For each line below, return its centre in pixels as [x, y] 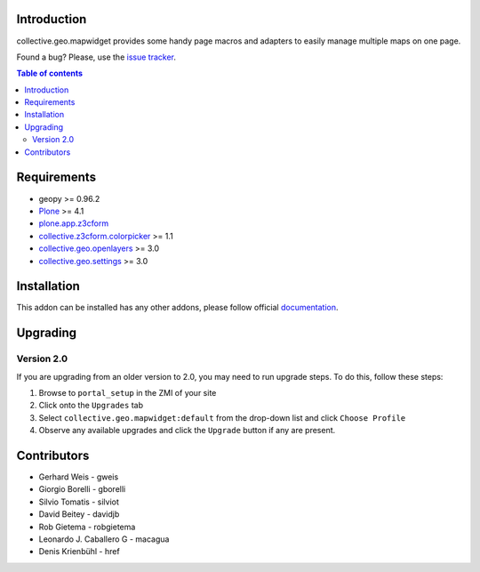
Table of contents [50, 73]
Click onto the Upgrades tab [91, 406]
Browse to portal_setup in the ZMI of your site [128, 392]
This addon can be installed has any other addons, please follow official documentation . [177, 308]
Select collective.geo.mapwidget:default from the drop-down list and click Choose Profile [222, 417]
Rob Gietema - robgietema [87, 527]
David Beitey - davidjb [79, 514]
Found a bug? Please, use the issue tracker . [96, 57]
